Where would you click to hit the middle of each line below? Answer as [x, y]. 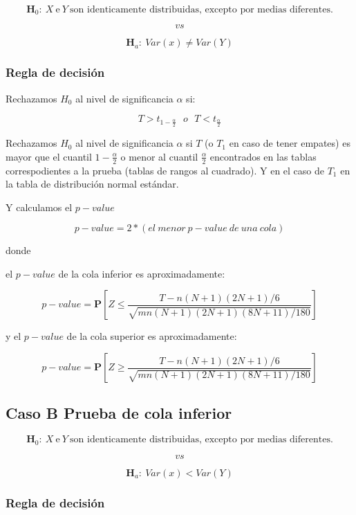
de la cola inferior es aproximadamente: [142, 273]
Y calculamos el [39, 207]
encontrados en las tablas [263, 156]
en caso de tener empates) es [290, 143]
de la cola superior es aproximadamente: [152, 336]
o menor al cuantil [159, 156]
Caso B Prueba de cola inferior [119, 413]
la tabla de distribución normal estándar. [92, 184]
